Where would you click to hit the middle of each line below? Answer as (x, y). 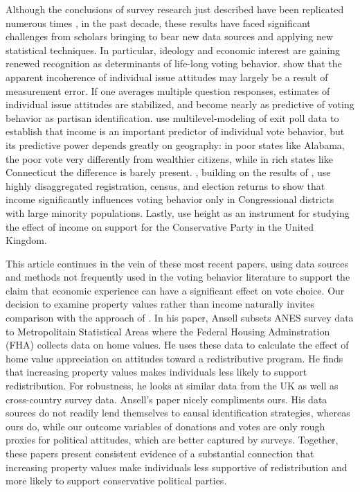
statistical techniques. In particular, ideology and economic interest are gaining (173, 50)
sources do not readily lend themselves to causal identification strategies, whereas (178, 413)
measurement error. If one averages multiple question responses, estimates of (168, 90)
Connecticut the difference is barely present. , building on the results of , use (168, 172)
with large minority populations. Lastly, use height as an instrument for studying (178, 212)
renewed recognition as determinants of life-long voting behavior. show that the (174, 63)
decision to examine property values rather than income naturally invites (160, 304)
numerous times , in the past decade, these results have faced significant (158, 23)
